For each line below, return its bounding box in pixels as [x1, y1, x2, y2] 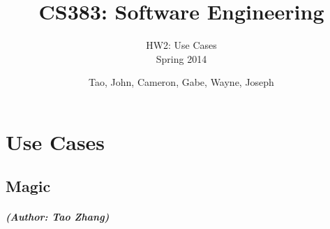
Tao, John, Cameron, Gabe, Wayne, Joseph [89, 75, 274, 89]
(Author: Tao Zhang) [6, 209, 110, 224]
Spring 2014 [156, 51, 207, 66]
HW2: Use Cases [146, 38, 217, 52]
